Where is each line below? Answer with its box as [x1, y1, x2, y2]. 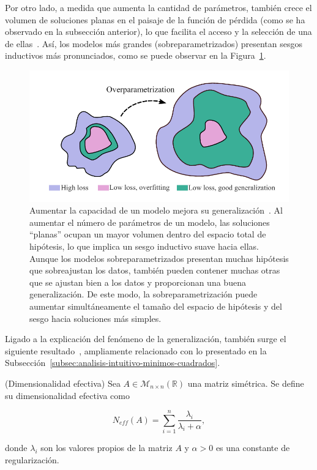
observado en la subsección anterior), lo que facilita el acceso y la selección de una [5, 25, 312, 38]
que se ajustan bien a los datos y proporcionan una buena [29, 275, 246, 288]
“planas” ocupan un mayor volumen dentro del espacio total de [29, 228, 266, 241]
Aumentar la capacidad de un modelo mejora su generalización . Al [29, 204, 283, 217]
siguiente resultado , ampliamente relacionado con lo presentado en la [5, 344, 267, 357]
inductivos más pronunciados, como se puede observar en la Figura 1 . [5, 49, 266, 62]
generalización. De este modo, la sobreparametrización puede [29, 288, 258, 300]
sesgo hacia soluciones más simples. [29, 311, 162, 324]
